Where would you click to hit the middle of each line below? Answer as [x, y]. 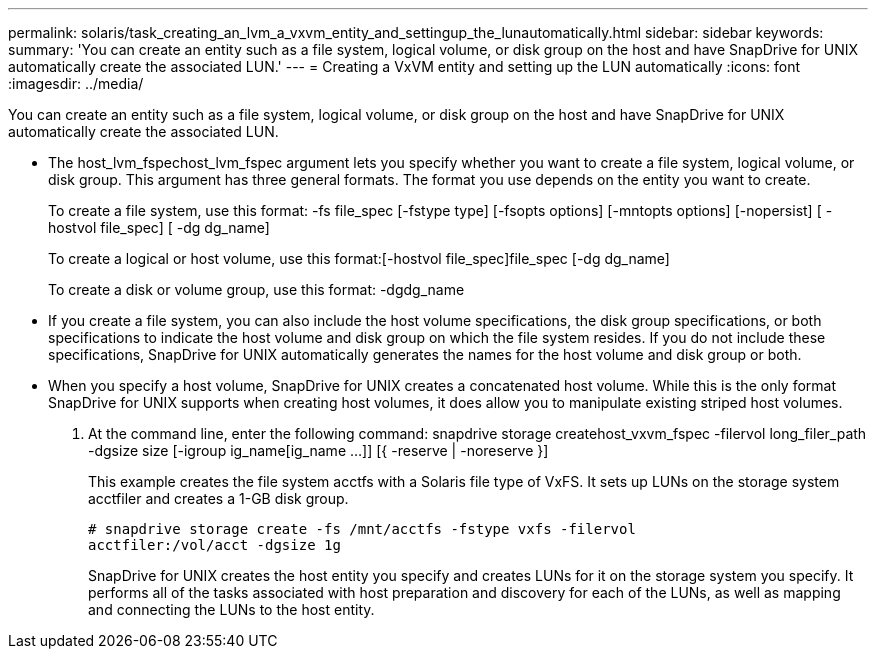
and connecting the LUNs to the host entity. [231, 609]
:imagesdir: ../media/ [76, 83]
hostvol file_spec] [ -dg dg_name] [159, 227]
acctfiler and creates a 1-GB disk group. [218, 498]
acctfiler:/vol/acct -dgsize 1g [214, 545]
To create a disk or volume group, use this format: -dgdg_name [256, 289]
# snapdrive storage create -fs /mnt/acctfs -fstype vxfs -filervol [362, 529]
